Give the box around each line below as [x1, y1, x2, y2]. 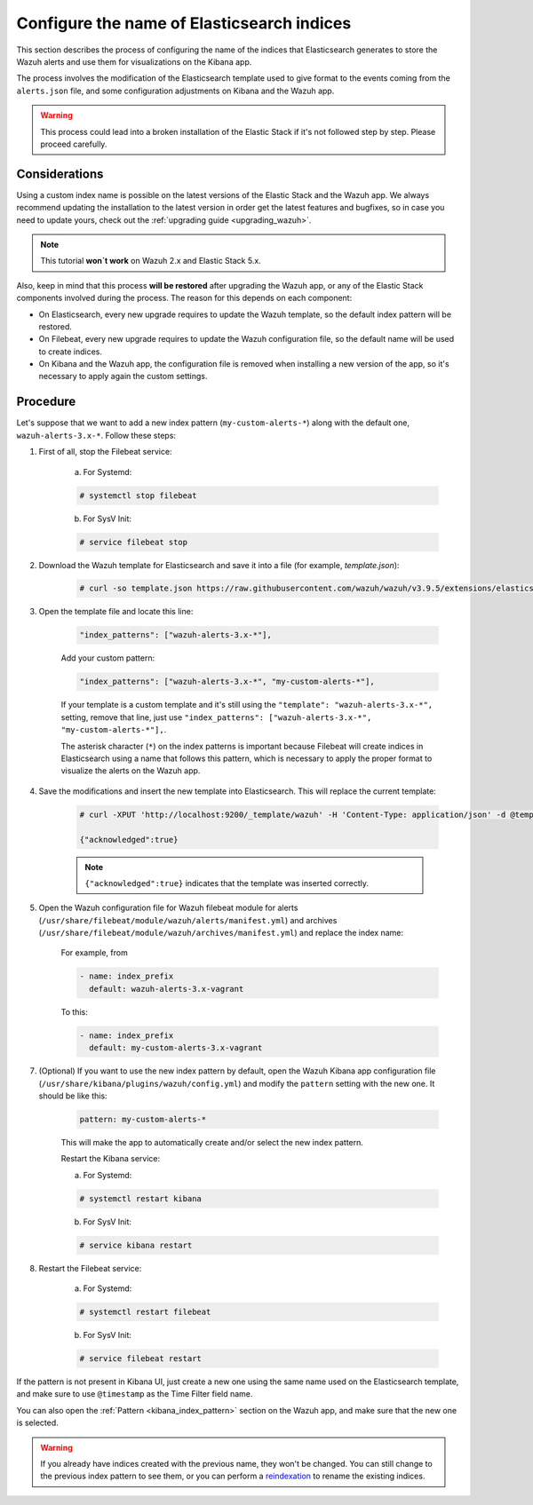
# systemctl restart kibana [79, 1193, 202, 1203]
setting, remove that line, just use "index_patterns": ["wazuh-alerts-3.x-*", [60, 711, 372, 723]
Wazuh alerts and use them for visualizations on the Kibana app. [16, 56, 252, 67]
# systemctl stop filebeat [79, 490, 197, 501]
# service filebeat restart [79, 1353, 202, 1363]
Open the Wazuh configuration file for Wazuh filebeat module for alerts [38, 902, 298, 914]
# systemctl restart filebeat [79, 1307, 211, 1318]
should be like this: [38, 1090, 107, 1101]
